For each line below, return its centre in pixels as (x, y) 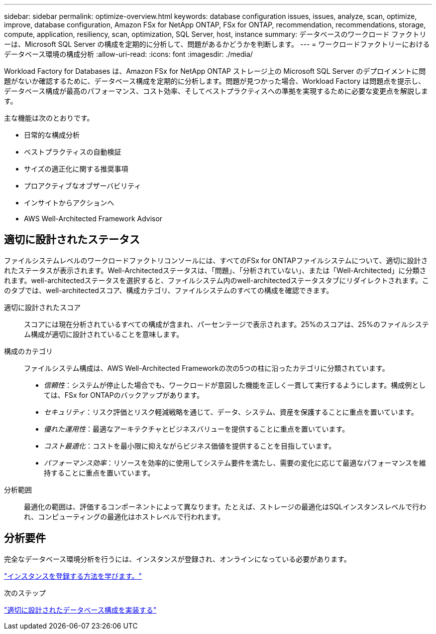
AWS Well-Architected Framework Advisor (93, 219)
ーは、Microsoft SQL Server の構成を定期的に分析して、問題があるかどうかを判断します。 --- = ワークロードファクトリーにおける (217, 44)
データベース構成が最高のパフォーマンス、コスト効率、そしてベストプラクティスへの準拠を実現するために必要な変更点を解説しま (216, 91)
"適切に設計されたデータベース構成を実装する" (80, 610)
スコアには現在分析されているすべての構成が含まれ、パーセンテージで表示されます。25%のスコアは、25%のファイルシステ (226, 324)
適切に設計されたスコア (42, 307)
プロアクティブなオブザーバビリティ (83, 186)
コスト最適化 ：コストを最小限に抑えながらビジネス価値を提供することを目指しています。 (190, 446)
